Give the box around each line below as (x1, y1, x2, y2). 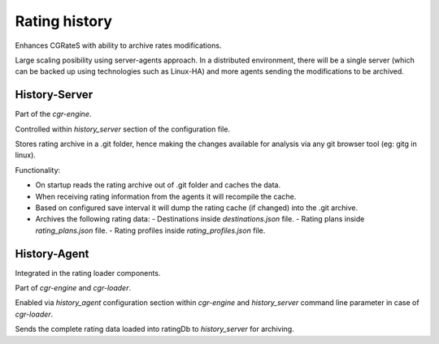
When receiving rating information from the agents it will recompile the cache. (35, 191, 297, 201)
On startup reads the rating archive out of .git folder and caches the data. (35, 180, 280, 190)
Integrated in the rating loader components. (15, 268, 161, 277)
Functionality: (15, 165, 61, 174)
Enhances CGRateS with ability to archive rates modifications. (15, 41, 222, 50)
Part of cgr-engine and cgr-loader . (15, 283, 132, 293)
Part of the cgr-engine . (15, 110, 92, 119)
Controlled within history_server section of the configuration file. (15, 124, 231, 134)
